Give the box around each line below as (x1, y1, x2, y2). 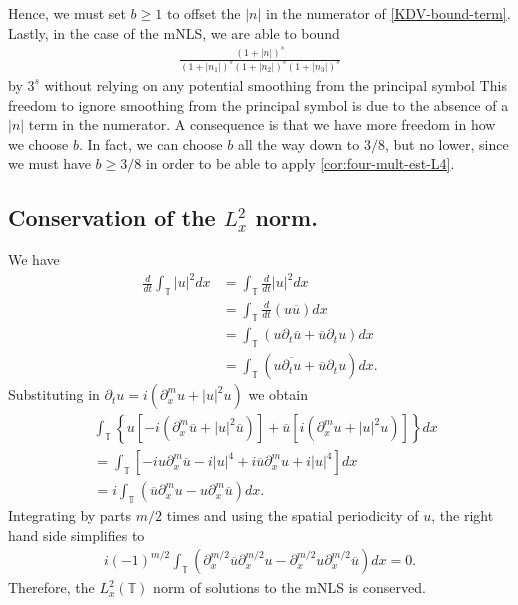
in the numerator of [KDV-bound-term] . (266, 3, 511, 23)
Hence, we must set (8, 3, 126, 23)
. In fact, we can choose (79, 133, 223, 154)
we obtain (248, 384, 308, 405)
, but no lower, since (384, 133, 509, 154)
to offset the (166, 3, 241, 23)
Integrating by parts (8, 505, 132, 526)
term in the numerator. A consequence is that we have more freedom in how (28, 114, 496, 135)
